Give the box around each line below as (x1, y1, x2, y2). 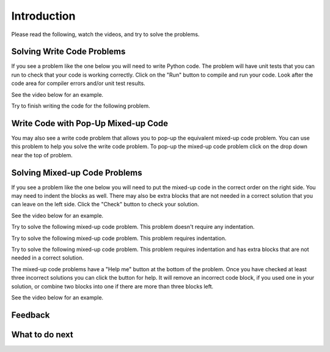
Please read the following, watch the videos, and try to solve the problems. (11, 31, 200, 38)
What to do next (11, 329, 73, 340)
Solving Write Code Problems (11, 47, 126, 57)
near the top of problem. (11, 151, 73, 159)
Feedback (11, 310, 50, 320)
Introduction (11, 9, 76, 23)
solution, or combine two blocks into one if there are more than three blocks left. (11, 282, 214, 290)
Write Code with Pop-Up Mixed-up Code (11, 118, 168, 129)
